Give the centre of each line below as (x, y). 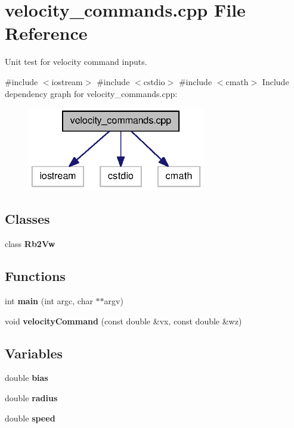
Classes (27, 219)
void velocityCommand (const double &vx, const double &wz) (123, 321)
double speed (30, 418)
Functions (35, 276)
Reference (46, 33)
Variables (34, 353)
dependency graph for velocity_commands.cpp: (91, 93)
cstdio (154, 81)
